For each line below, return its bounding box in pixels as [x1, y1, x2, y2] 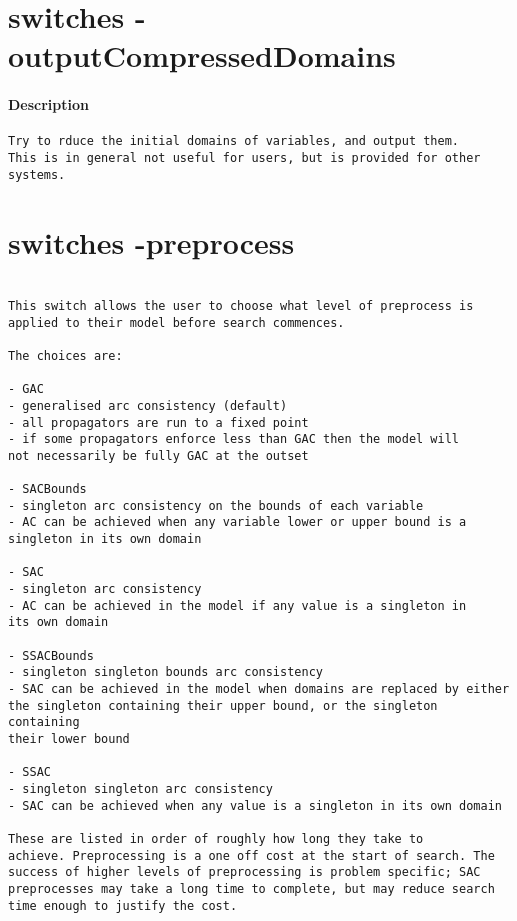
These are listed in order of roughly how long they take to [8, 831, 424, 846]
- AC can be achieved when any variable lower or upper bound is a [8, 515, 467, 530]
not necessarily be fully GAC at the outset [8, 448, 309, 463]
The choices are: [8, 348, 123, 363]
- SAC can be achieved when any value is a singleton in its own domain [8, 798, 502, 813]
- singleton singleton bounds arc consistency [8, 665, 323, 680]
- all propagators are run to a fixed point [8, 415, 309, 430]
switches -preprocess [8, 221, 295, 262]
